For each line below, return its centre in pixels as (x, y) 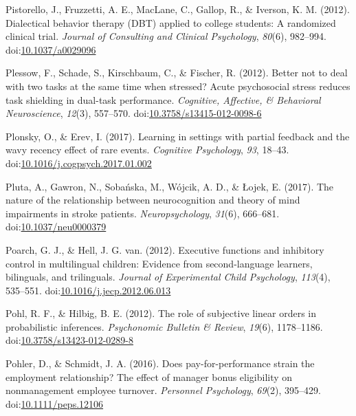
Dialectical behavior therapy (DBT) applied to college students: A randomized (171, 22)
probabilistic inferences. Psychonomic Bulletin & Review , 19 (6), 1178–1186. (164, 326)
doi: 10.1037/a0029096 (51, 49)
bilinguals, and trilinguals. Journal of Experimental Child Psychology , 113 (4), (168, 277)
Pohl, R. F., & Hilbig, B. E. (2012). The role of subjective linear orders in (161, 313)
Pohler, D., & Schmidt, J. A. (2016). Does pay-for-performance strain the (160, 363)
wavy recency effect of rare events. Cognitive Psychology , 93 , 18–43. (147, 150)
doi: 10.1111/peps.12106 (55, 403)
